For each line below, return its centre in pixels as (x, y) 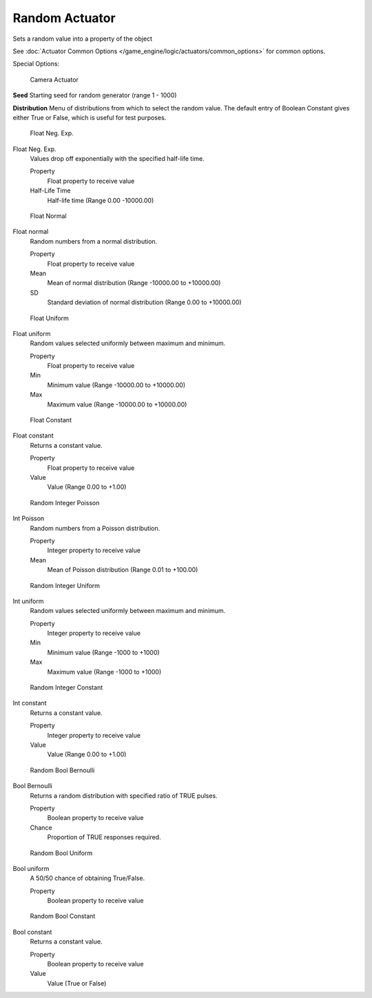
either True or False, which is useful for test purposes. (90, 117)
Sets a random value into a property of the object (83, 39)
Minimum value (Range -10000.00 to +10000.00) (116, 385)
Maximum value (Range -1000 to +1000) (104, 672)
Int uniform (28, 601)
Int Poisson (29, 518)
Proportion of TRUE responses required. (104, 837)
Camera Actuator (54, 79)
